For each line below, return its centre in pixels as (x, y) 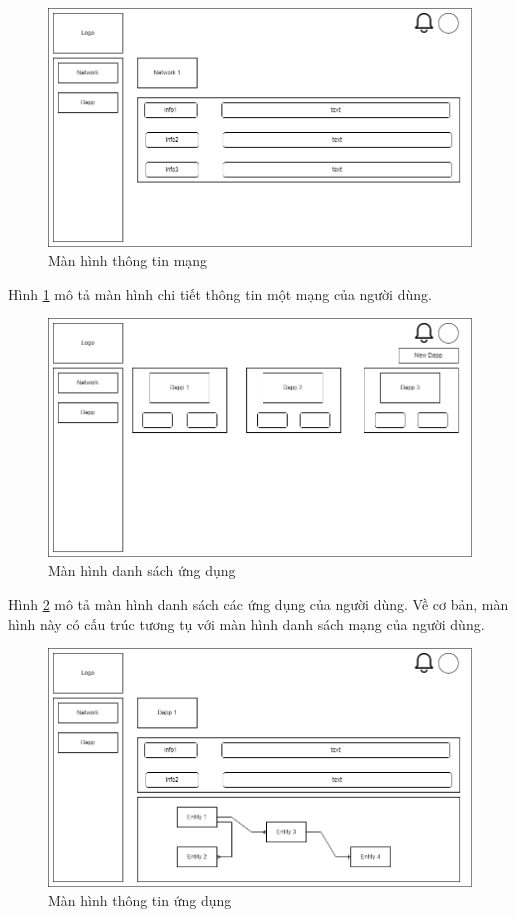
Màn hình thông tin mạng (128, 260)
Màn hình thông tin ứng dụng (140, 900)
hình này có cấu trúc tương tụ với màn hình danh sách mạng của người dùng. (246, 623)
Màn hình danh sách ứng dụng (142, 570)
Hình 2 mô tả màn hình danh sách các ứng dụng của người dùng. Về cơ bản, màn (258, 604)
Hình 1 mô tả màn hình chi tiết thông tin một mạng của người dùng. (220, 293)
